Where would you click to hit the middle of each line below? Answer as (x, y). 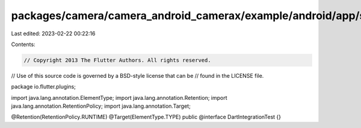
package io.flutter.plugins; (44, 87)
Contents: (23, 44)
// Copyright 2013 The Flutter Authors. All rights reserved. (117, 60)
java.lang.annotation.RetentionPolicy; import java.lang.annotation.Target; (101, 106)
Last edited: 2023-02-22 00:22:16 (53, 33)
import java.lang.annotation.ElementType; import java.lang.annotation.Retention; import (119, 97)
